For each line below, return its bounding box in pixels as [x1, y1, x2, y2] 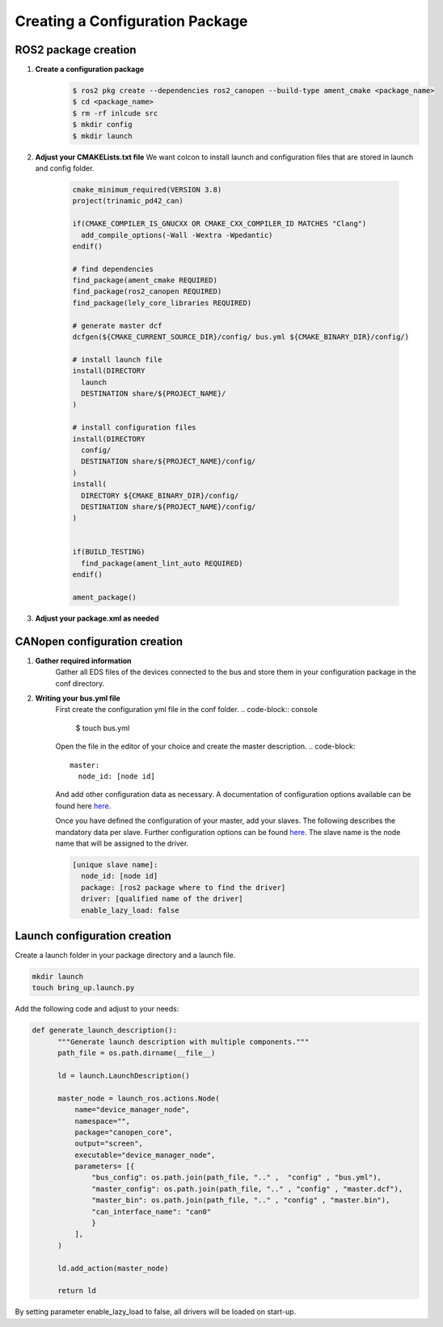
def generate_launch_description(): [32, 1026, 178, 1035]
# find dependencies [72, 264, 154, 273]
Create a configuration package [35, 65, 145, 74]
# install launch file [72, 354, 162, 364]
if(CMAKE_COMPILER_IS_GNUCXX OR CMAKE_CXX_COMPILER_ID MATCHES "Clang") [72, 219, 367, 228]
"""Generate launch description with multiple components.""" [57, 1037, 310, 1046]
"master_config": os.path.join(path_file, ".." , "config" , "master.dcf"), [91, 1184, 403, 1193]
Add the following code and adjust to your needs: [15, 1004, 179, 1014]
